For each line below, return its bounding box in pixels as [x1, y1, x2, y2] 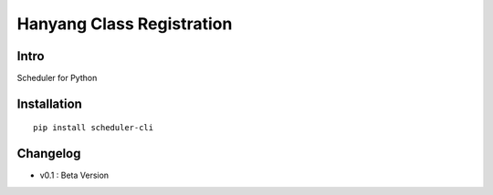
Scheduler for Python [16, 73, 98, 84]
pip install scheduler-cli [33, 123, 154, 133]
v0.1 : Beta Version [39, 169, 110, 181]
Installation [16, 96, 82, 111]
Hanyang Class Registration [16, 14, 233, 34]
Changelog [16, 146, 81, 161]
